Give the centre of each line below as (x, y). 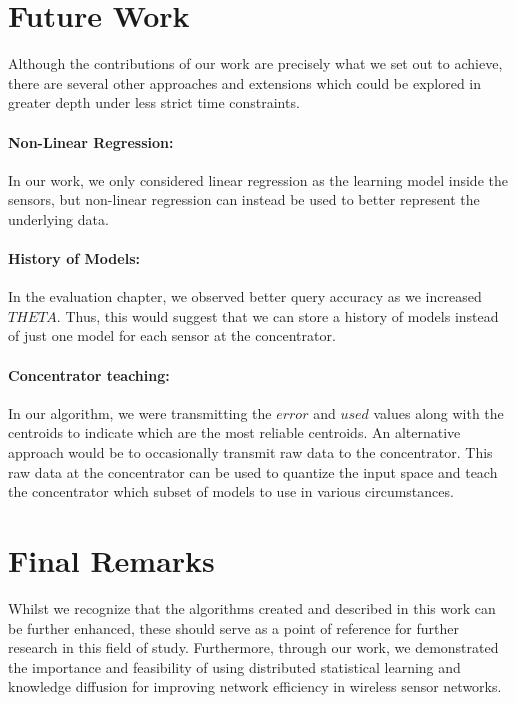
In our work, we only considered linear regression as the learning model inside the (258, 179)
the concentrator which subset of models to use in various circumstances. (231, 491)
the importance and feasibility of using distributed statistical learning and (234, 666)
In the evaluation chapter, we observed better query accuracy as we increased (245, 296)
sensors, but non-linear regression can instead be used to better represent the (244, 199)
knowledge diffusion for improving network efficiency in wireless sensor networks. (255, 686)
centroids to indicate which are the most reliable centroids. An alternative (234, 432)
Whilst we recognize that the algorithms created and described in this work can (252, 607)
